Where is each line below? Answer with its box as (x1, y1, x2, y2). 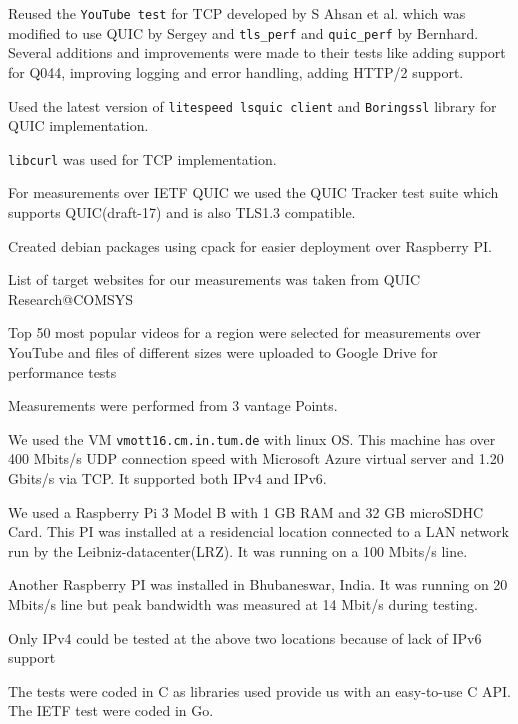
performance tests (8, 361, 117, 382)
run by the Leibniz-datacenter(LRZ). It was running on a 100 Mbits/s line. (8, 540, 468, 561)
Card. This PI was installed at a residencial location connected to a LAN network (8, 521, 509, 542)
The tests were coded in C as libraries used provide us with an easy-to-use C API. (8, 680, 511, 701)
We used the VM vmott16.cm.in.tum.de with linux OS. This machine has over (8, 428, 496, 449)
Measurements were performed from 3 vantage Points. (8, 395, 338, 416)
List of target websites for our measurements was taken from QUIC (8, 269, 421, 290)
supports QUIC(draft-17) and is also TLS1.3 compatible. (8, 202, 356, 222)
